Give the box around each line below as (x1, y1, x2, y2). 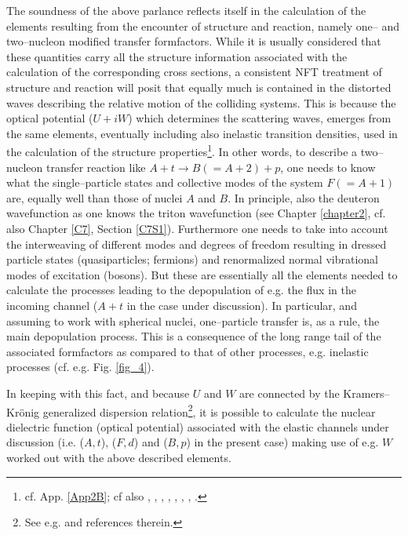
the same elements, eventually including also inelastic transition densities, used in (6, 125, 398, 141)
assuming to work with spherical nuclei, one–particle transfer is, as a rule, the (6, 312, 380, 329)
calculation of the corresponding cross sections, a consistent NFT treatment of (6, 64, 382, 80)
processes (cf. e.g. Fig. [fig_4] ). (6, 358, 155, 375)
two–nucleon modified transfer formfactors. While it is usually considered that (6, 33, 381, 49)
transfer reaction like (46, 158, 146, 175)
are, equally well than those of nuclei (6, 189, 183, 206)
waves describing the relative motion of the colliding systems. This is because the (6, 94, 396, 111)
